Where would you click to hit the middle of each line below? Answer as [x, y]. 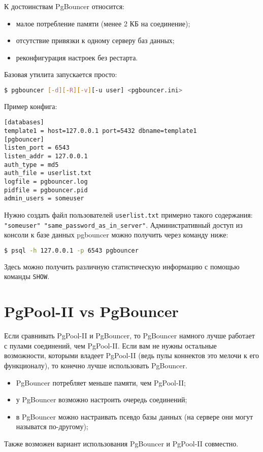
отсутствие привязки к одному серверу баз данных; [95, 40]
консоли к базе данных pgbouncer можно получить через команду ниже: [116, 235]
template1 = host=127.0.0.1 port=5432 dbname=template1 [101, 131]
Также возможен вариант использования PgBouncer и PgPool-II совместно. [121, 443]
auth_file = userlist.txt [48, 173]
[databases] [24, 123]
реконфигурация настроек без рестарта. [77, 57]
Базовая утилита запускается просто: [61, 74]
